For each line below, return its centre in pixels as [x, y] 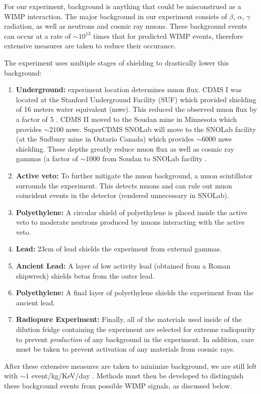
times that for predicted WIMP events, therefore [168, 36]
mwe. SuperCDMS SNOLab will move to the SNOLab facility [161, 129]
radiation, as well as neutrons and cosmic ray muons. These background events [126, 26]
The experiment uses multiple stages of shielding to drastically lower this [117, 62]
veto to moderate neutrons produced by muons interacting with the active [130, 222]
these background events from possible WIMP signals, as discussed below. [118, 385]
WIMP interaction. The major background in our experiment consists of [116, 16]
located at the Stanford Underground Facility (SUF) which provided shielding [136, 99]
